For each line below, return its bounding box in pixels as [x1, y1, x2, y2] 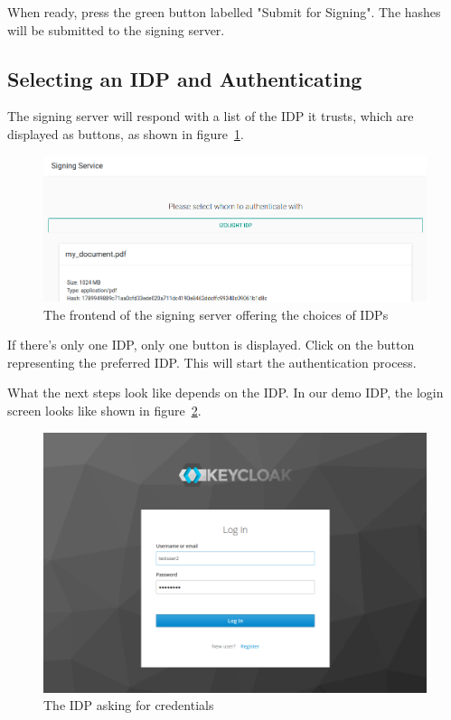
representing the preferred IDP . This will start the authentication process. [7, 352, 417, 371]
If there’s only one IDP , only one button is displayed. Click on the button [7, 335, 415, 354]
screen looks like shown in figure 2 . [7, 401, 202, 419]
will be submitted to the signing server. [7, 20, 225, 39]
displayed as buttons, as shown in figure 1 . [7, 124, 244, 143]
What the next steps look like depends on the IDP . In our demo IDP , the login [7, 383, 444, 402]
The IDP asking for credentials [43, 696, 214, 715]
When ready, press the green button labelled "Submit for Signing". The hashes [7, 3, 441, 21]
